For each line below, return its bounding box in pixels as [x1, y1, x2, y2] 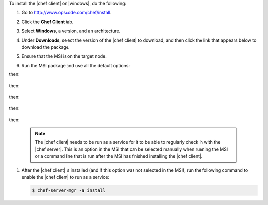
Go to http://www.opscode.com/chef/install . [21, 10, 112, 16]
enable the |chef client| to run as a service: [21, 174, 109, 180]
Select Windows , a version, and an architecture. [21, 28, 121, 34]
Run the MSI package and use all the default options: [21, 62, 130, 68]
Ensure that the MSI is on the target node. [21, 53, 107, 59]
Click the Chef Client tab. [21, 19, 74, 25]
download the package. [21, 44, 70, 50]
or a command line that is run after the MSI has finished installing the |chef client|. [35, 153, 202, 159]
